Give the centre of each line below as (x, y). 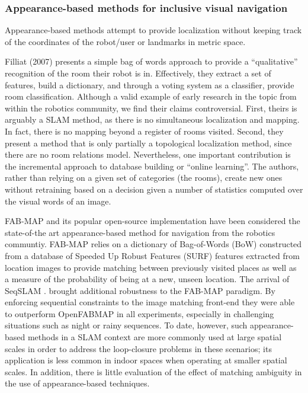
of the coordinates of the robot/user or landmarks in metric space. (125, 41)
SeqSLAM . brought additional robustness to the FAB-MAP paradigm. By (140, 290)
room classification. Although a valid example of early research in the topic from (151, 96)
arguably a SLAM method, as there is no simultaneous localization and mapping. (152, 119)
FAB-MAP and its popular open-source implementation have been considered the (153, 221)
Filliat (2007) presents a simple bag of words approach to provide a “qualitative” (151, 61)
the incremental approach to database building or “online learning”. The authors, (152, 166)
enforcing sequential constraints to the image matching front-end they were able (150, 302)
